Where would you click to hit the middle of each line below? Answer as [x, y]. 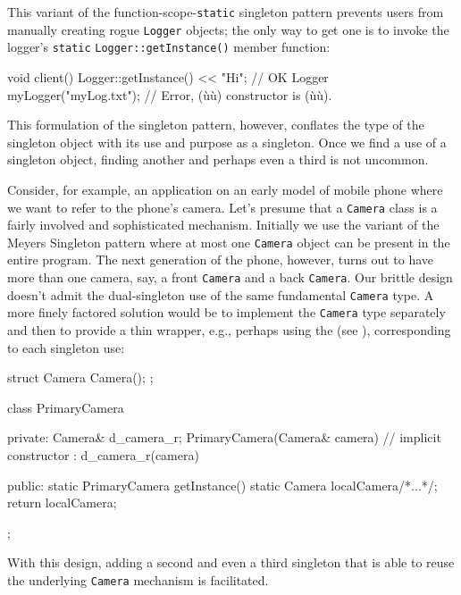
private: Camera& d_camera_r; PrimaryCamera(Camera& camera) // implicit [224, 437]
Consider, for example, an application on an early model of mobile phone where [225, 189]
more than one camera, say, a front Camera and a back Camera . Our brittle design [230, 277]
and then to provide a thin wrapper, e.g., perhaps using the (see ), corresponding [229, 330]
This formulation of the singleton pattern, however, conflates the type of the [216, 125]
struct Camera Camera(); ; [80, 377]
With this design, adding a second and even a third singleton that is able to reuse [231, 562]
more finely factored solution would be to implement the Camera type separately [226, 312]
